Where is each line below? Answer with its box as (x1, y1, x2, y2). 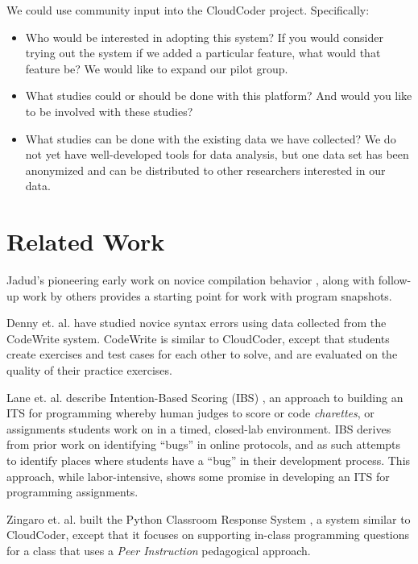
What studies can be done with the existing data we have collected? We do (25, 130, 396, 147)
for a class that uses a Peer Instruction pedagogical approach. (6, 541, 311, 558)
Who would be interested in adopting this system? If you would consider (25, 28, 383, 45)
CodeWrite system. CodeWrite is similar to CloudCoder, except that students (6, 330, 390, 346)
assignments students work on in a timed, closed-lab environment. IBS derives (6, 420, 391, 437)
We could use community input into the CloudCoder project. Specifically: (6, 2, 370, 18)
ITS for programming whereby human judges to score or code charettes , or (6, 404, 375, 421)
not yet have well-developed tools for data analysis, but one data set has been (25, 146, 409, 163)
